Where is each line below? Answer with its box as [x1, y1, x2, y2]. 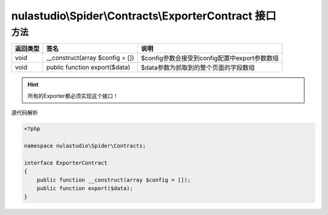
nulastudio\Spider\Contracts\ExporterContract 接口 [11, 9, 276, 22]
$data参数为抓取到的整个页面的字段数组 [140, 64, 255, 72]
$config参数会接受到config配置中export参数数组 [140, 54, 279, 63]
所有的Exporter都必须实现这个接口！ [27, 92, 118, 100]
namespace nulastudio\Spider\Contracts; [24, 142, 146, 149]
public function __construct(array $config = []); [36, 176, 191, 183]
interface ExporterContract [24, 159, 108, 166]
